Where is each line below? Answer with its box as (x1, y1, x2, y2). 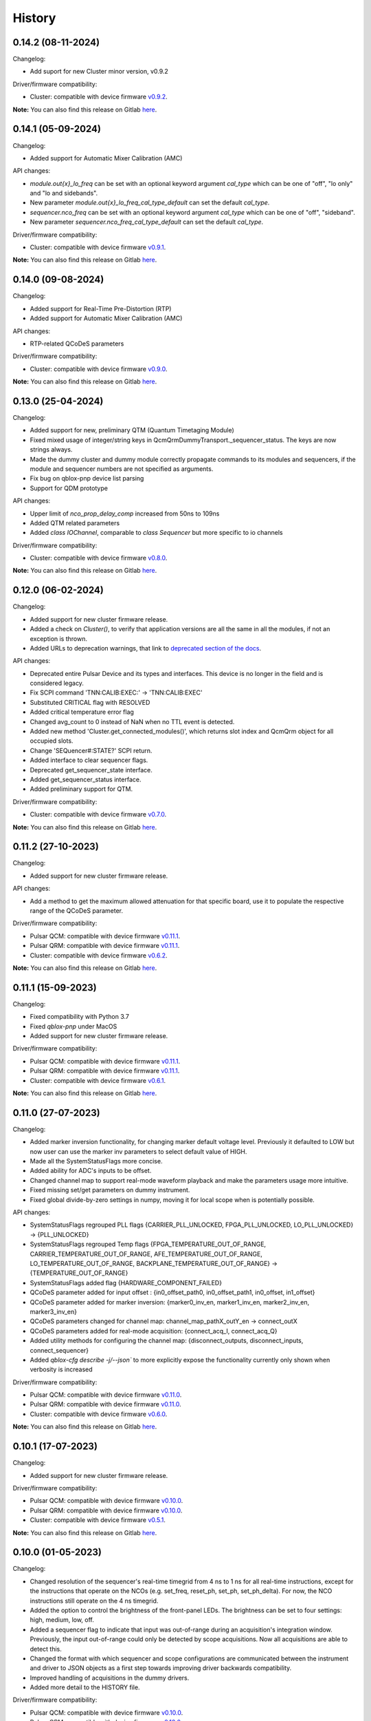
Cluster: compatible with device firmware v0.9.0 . (30, 365, 168, 373)
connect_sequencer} (30, 1346, 89, 1354)
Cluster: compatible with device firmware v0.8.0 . (30, 554, 168, 562)
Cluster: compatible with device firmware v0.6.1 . (30, 1076, 166, 1084)
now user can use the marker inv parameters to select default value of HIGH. (30, 1147, 247, 1156)
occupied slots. (30, 737, 74, 745)
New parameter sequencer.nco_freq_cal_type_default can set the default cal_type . (30, 218, 264, 226)
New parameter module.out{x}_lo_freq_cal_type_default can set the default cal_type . (30, 198, 270, 207)
